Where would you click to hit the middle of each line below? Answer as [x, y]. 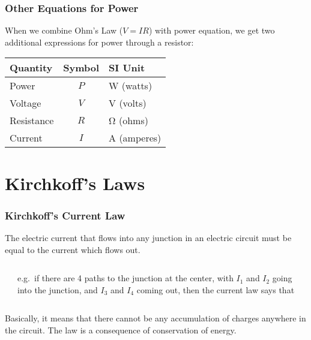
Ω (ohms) [128, 121]
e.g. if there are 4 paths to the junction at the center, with [125, 278]
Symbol [81, 68]
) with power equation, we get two [212, 30]
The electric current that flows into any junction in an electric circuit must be [148, 237]
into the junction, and [58, 289]
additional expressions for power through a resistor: [99, 42]
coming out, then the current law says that [216, 289]
